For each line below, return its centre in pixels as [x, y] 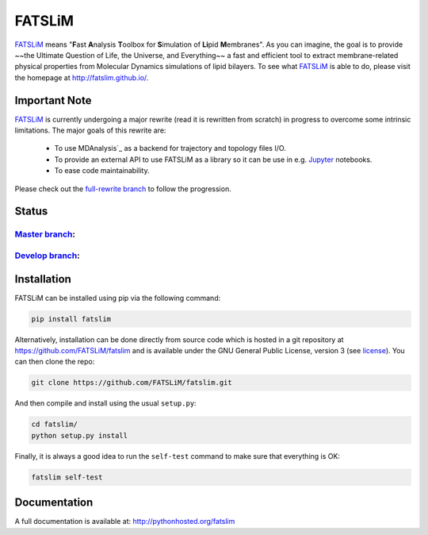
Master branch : [45, 234]
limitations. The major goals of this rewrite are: [90, 130]
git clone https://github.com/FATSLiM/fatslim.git [132, 383]
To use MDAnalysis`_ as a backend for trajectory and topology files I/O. [170, 148]
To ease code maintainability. [102, 171]
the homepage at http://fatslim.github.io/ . [82, 77]
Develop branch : [47, 256]
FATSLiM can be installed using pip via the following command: [118, 298]
